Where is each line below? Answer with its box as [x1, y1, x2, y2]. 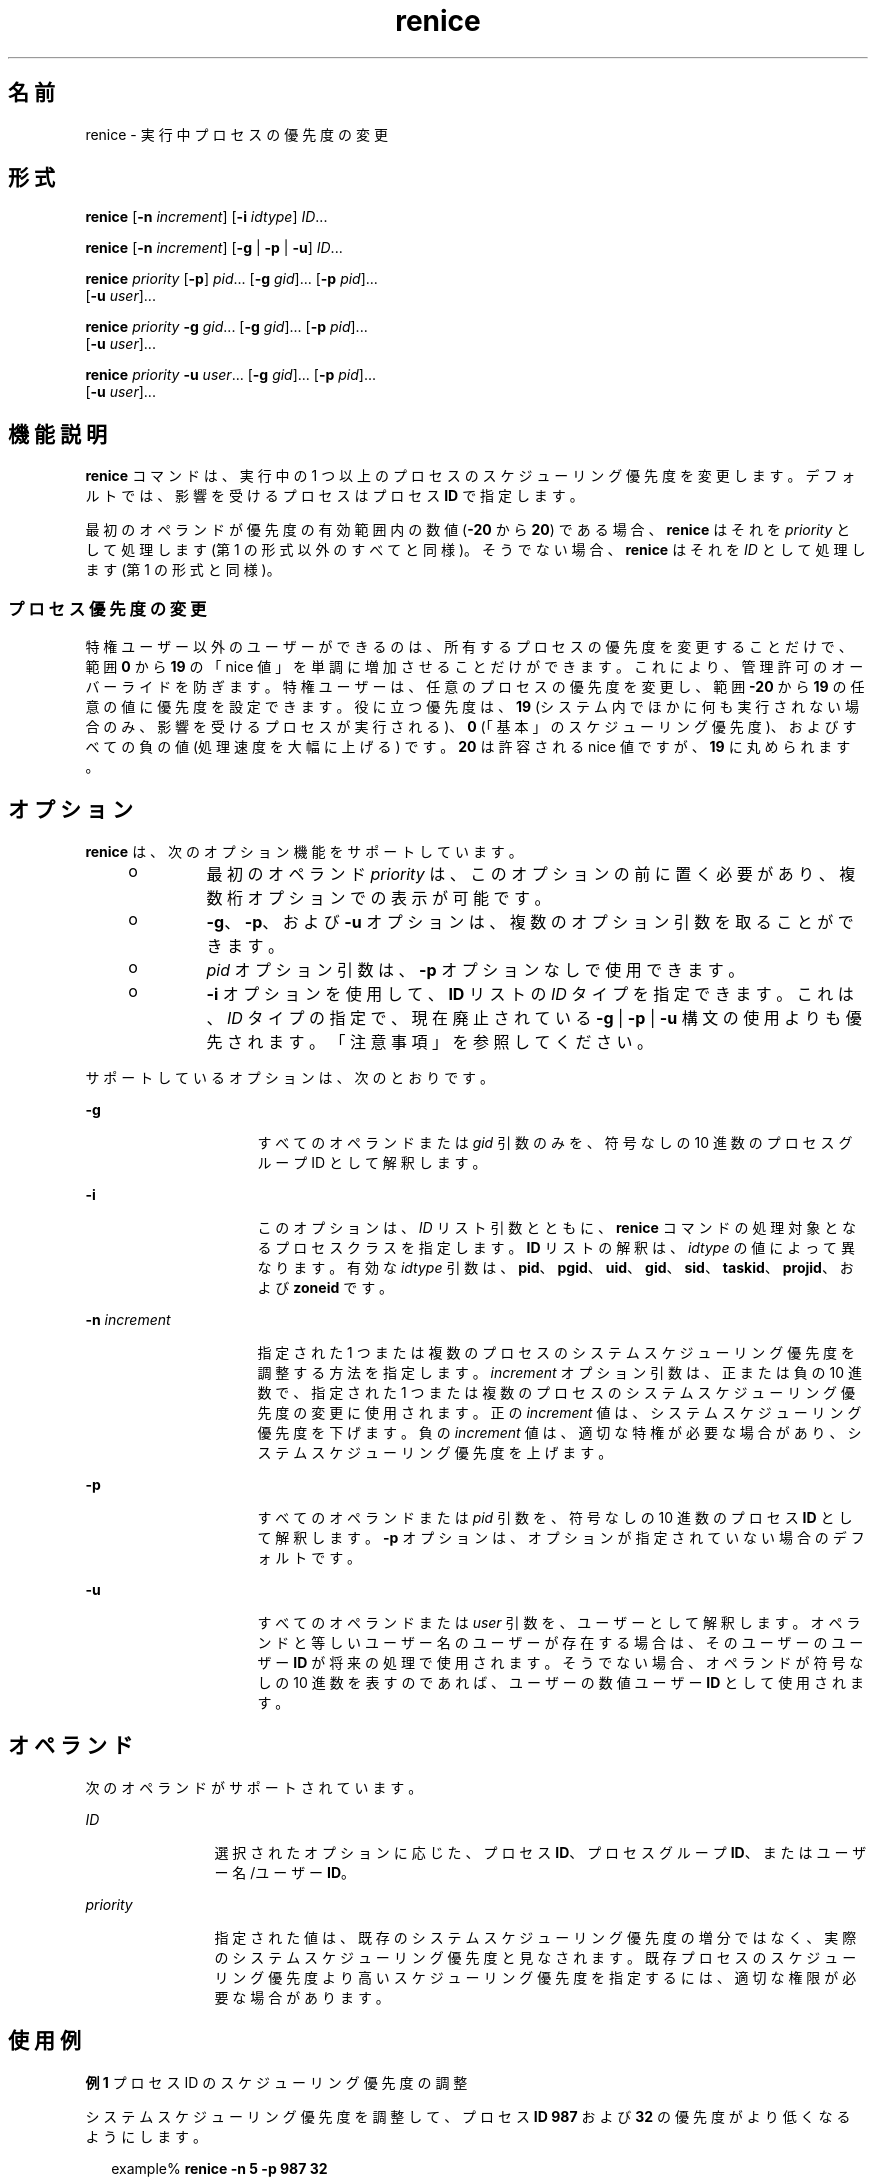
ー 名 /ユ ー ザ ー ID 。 [214, 1863, 356, 1881]
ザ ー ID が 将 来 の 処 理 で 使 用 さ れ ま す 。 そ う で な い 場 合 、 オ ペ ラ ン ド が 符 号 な [257, 1653, 864, 1671]
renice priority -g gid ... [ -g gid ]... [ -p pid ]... [85, 318, 368, 336]
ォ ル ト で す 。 [257, 1548, 362, 1566]
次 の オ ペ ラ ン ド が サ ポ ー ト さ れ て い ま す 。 [85, 1778, 423, 1796]
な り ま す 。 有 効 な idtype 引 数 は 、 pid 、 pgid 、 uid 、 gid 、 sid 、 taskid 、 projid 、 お [257, 1258, 854, 1276]
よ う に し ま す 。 [85, 2127, 208, 2145]
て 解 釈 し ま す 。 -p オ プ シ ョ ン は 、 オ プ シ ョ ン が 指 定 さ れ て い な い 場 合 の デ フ [257, 1528, 865, 1546]
